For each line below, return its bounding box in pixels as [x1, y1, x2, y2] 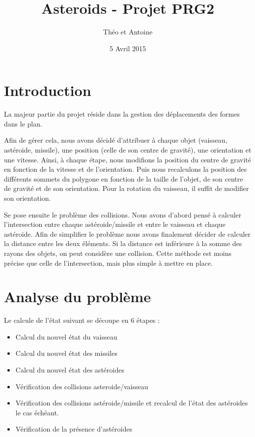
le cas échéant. [15, 407, 59, 417]
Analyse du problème [4, 286, 151, 307]
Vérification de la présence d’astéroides [15, 424, 132, 434]
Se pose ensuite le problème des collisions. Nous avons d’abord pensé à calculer [4, 209, 242, 219]
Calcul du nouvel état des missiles [15, 348, 117, 358]
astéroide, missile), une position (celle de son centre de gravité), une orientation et [4, 145, 252, 155]
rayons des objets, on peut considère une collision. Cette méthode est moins [4, 248, 231, 258]
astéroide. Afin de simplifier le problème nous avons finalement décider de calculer [4, 228, 251, 239]
